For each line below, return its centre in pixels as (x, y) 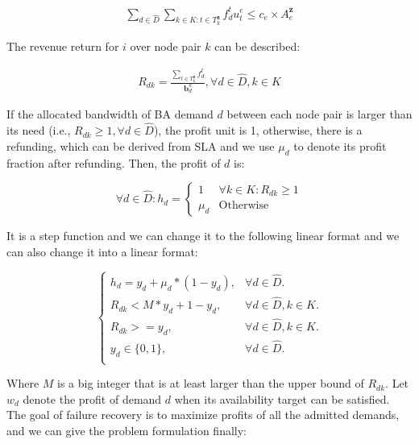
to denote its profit (340, 145)
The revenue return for (63, 46)
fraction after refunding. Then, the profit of (114, 162)
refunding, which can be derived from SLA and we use (141, 145)
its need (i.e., (39, 130)
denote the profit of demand (92, 398)
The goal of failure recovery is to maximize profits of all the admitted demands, (203, 415)
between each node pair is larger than (319, 114)
